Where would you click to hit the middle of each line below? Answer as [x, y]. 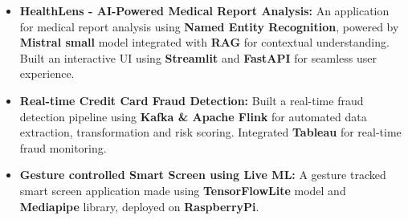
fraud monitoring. [63, 147]
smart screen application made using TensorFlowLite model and [183, 190]
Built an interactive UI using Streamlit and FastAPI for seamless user [198, 57]
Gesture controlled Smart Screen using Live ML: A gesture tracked [203, 175]
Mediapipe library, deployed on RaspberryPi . [139, 206]
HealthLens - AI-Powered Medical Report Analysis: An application [204, 10]
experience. [47, 73]
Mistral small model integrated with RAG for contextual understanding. [204, 42]
